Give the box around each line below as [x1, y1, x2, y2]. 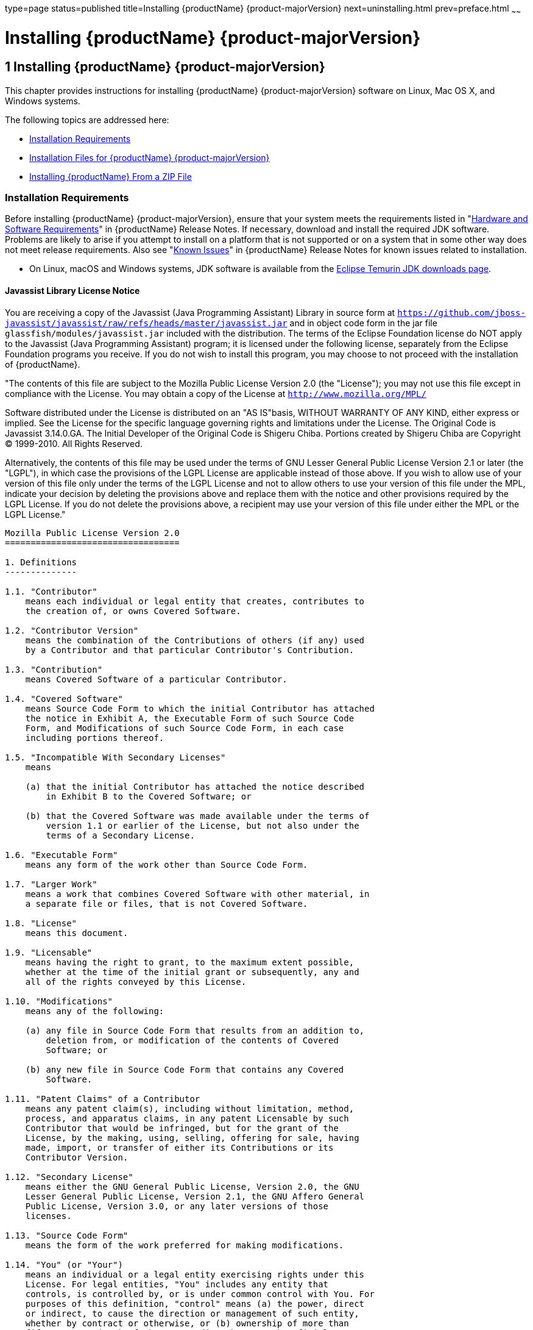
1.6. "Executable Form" [5, 849, 118, 860]
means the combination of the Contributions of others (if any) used [25, 635, 365, 645]
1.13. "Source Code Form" [5, 1230, 129, 1240]
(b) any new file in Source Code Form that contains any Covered [25, 1064, 344, 1074]
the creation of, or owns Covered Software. [25, 606, 241, 616]
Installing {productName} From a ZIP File [29, 171, 192, 182]
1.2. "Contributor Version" [5, 625, 139, 635]
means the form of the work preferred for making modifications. [25, 1240, 344, 1250]
